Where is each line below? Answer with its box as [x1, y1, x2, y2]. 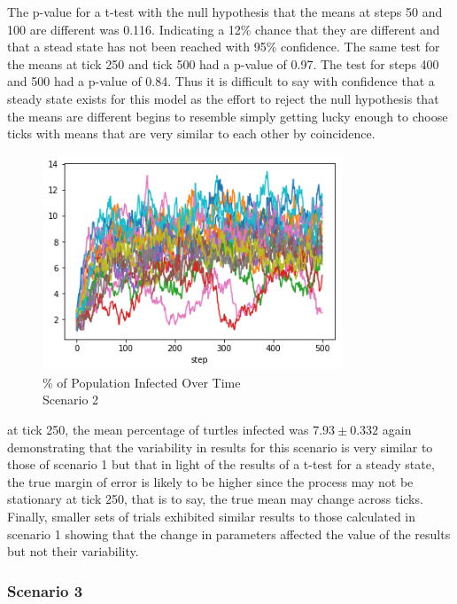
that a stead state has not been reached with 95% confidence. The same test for [7, 37, 440, 56]
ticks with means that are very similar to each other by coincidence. [7, 124, 376, 143]
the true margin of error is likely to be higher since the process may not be [7, 472, 414, 490]
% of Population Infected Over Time [43, 373, 241, 391]
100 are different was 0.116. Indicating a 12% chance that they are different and [7, 20, 440, 38]
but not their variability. [7, 542, 139, 561]
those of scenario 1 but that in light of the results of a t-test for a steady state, [7, 455, 435, 474]
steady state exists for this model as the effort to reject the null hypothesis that [7, 89, 439, 107]
